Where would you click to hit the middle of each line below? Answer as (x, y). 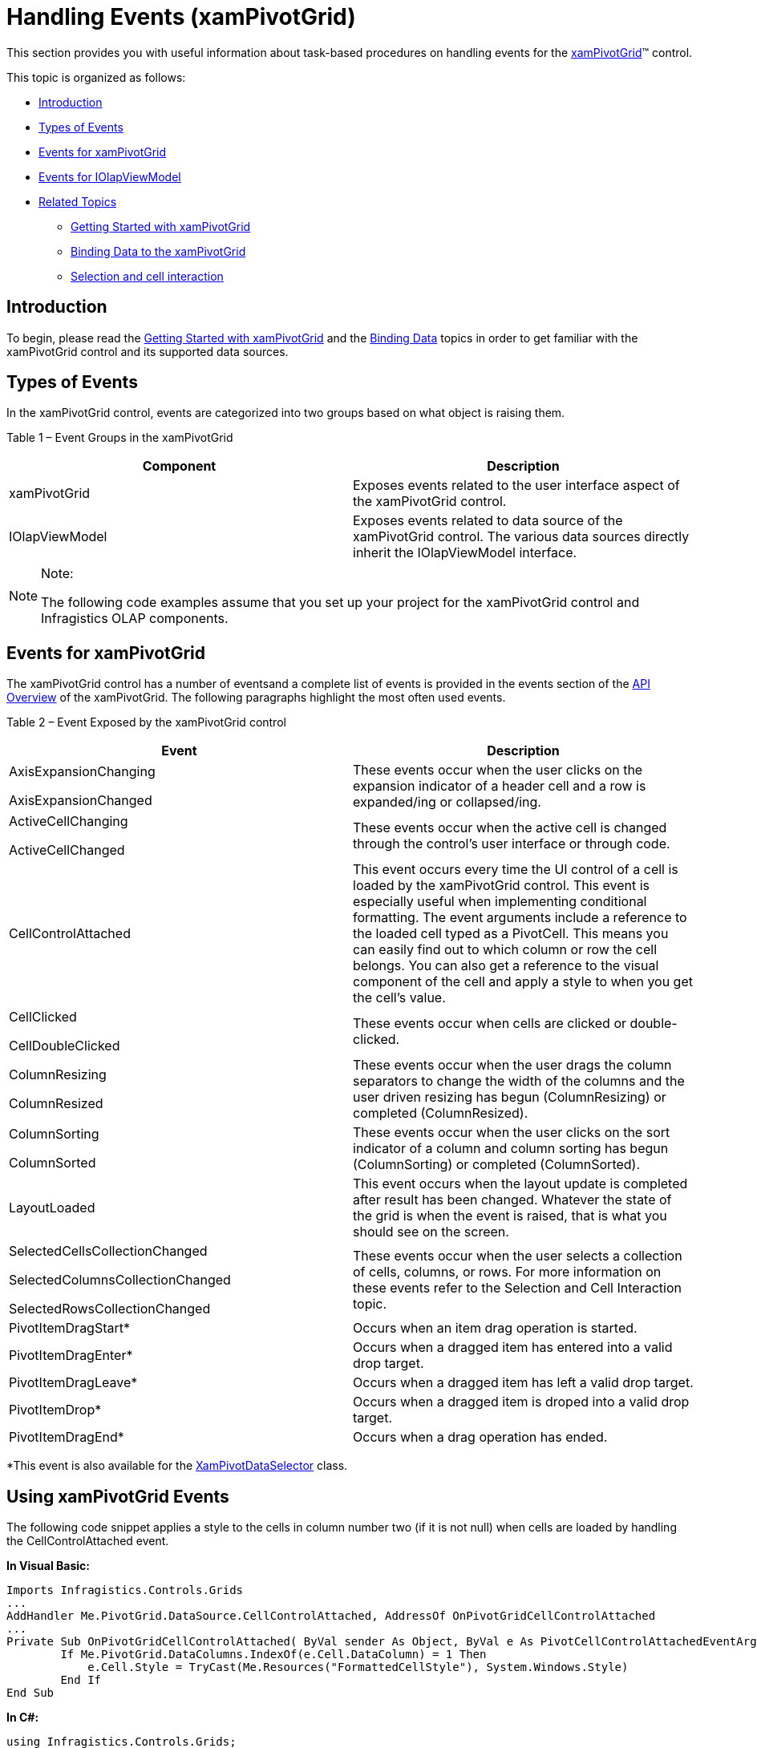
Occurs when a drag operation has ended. (480, 1437)
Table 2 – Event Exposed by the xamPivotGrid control (146, 722)
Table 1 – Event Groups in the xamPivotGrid (120, 438)
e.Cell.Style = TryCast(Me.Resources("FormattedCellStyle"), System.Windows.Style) (358, 1667)
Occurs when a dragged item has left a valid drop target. (523, 1383)
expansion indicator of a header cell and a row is (500, 786)
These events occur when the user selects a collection (518, 1256)
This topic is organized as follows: (96, 77)
